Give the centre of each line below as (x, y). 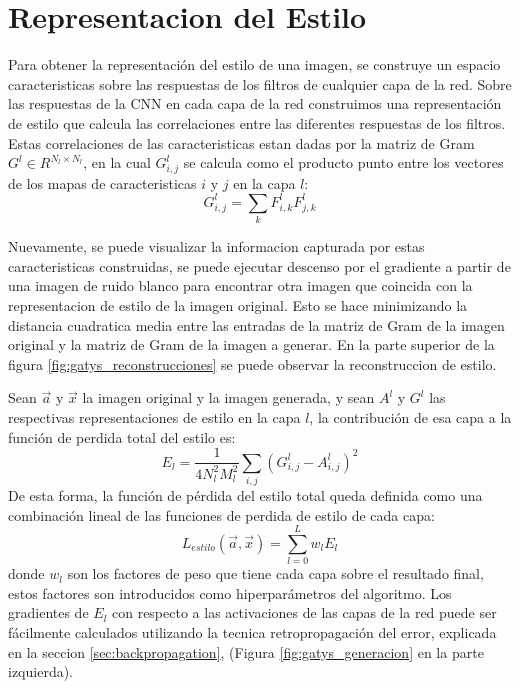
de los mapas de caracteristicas (102, 182)
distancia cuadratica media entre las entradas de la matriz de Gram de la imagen (256, 324)
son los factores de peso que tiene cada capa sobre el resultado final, (275, 573)
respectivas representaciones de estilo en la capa (154, 417)
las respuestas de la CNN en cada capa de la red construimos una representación (255, 103)
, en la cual (117, 162)
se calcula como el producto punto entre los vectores (343, 162)
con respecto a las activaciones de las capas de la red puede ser (304, 612)
